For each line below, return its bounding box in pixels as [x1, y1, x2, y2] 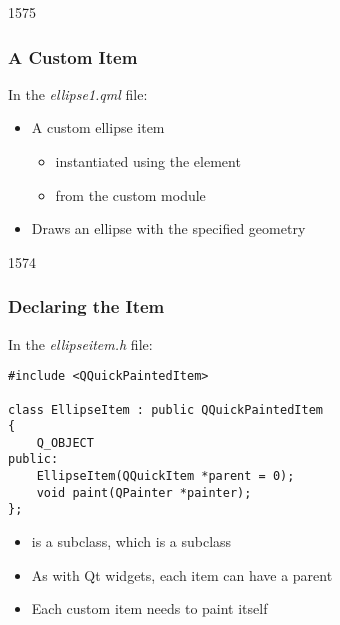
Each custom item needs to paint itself [31, 598, 268, 619]
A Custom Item [8, 44, 138, 69]
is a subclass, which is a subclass [31, 531, 232, 552]
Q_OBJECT [36, 435, 94, 450]
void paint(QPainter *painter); [36, 485, 252, 500]
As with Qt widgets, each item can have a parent [31, 564, 333, 585]
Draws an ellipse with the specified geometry [31, 218, 306, 239]
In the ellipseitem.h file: [8, 333, 153, 354]
